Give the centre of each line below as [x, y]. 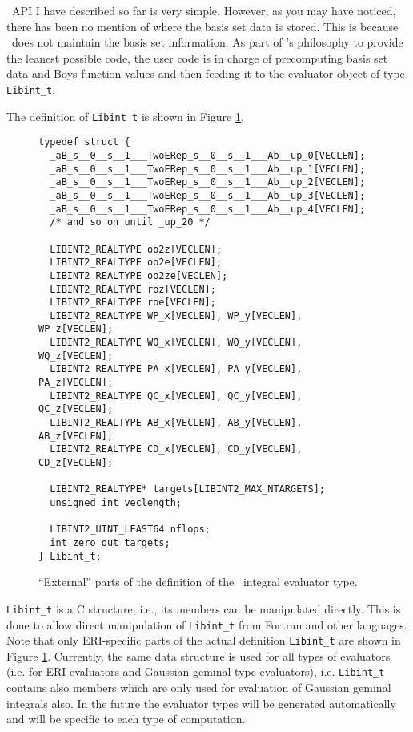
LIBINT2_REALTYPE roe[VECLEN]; [133, 303]
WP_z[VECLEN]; [76, 329]
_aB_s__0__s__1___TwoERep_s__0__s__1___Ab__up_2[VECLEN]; [208, 182]
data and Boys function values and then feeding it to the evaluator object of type [206, 73]
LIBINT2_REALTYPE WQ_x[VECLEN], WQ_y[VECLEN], [176, 343]
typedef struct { [84, 142]
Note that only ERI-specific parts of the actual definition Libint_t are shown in [204, 640]
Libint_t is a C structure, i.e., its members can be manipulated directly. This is [204, 608]
